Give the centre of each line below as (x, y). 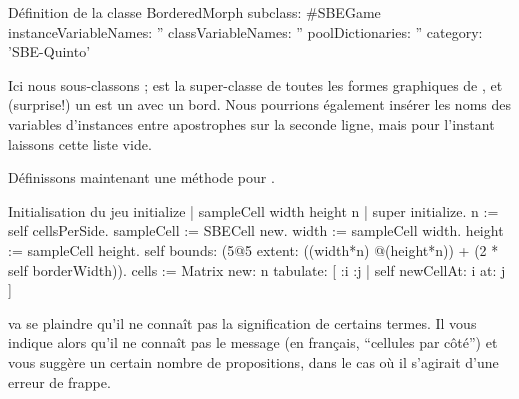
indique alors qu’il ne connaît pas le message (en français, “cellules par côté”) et (253, 342)
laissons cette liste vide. (80, 143)
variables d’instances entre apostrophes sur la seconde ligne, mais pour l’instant (251, 123)
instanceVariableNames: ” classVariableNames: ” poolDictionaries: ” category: (245, 31)
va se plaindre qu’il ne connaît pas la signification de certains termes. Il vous (242, 322)
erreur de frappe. (59, 381)
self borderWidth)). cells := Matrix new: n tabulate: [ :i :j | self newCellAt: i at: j (257, 269)
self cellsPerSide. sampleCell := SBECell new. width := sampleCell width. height (256, 230)
